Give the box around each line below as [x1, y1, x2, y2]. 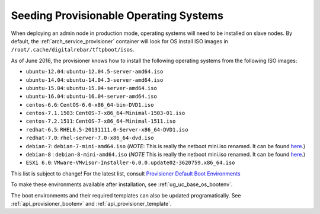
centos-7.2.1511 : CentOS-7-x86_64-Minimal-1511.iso [25, 117, 176, 124]
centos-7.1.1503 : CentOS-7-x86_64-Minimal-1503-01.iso [25, 110, 185, 117]
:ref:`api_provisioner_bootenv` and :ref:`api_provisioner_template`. [11, 200, 172, 207]
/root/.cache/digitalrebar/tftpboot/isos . [11, 46, 135, 53]
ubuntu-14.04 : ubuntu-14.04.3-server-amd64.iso [25, 76, 164, 83]
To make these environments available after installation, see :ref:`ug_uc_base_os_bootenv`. [11, 181, 233, 188]
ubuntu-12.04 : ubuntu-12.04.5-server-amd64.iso [25, 68, 164, 75]
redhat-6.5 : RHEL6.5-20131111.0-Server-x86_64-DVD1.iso [25, 126, 188, 133]
